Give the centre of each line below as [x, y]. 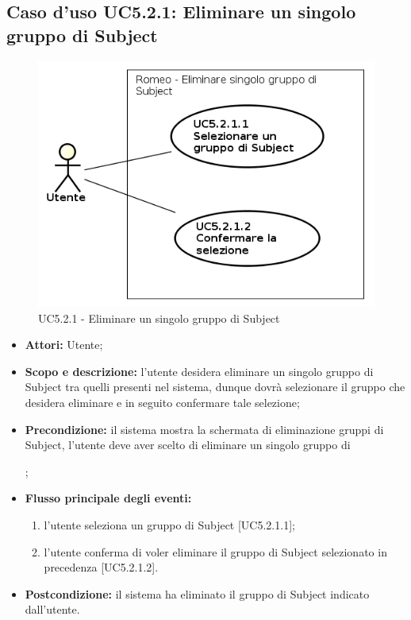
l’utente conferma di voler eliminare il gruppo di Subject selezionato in [215, 551]
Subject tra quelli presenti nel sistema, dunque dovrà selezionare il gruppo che [215, 387]
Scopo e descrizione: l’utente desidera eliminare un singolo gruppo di [199, 371]
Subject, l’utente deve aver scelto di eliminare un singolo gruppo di [188, 445]
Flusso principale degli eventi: [108, 498]
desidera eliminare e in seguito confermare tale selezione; [162, 403]
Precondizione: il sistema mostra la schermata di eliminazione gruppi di [204, 429]
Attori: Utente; [64, 345]
